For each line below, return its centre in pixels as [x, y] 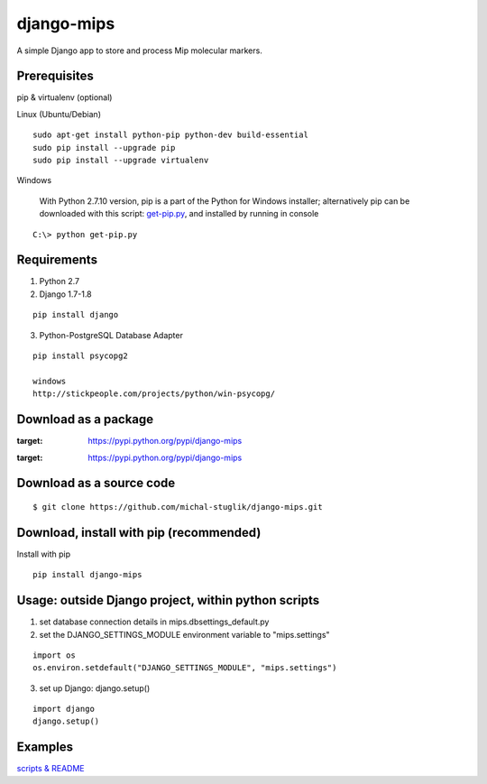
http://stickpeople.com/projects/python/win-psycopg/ [154, 394]
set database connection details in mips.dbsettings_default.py [154, 622]
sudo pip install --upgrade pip [104, 148]
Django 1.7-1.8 [65, 294]
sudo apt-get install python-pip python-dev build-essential [170, 135]
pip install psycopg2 [80, 356]
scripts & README [51, 769]
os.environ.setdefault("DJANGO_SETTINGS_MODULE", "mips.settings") [185, 668]
